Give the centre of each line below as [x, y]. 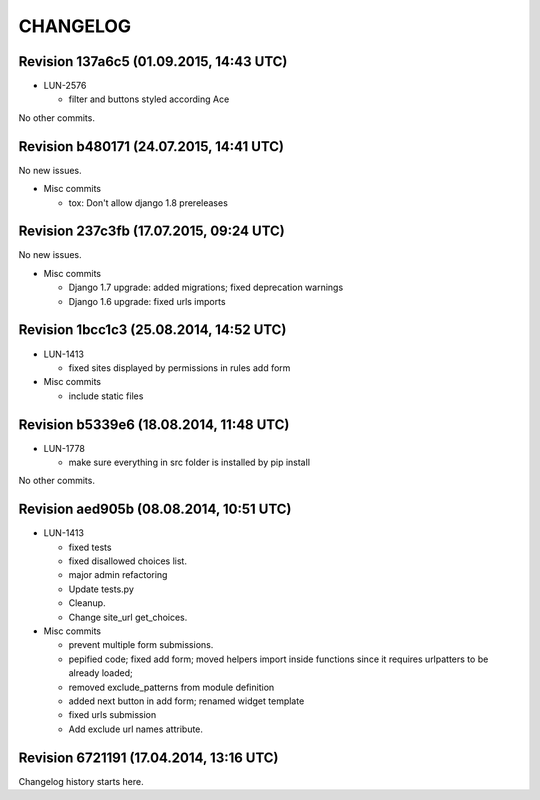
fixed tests [90, 547]
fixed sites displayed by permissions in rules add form [179, 367]
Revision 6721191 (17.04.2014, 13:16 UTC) [148, 757]
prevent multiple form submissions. [141, 645]
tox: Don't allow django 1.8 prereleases [148, 202]
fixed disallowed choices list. [127, 561]
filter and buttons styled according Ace [149, 99]
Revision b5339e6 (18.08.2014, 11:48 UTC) [154, 424]
